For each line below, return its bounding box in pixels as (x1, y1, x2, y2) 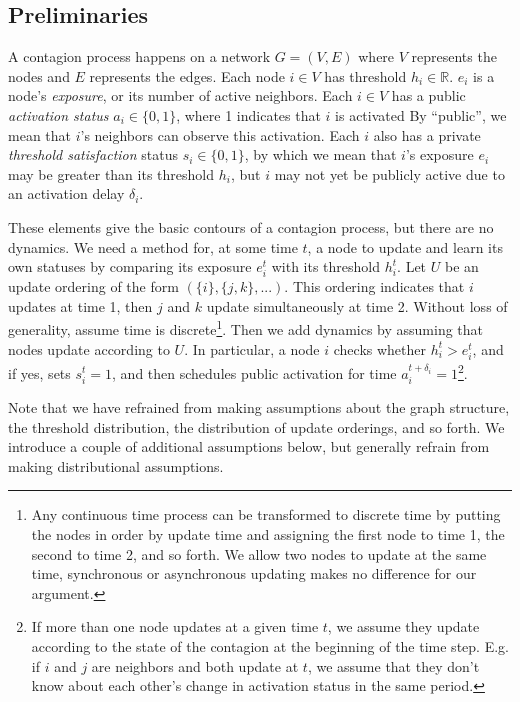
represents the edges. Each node (89, 65, 285, 86)
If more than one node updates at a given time (31, 616, 319, 637)
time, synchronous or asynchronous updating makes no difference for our (31, 563, 477, 584)
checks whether (333, 338, 427, 359)
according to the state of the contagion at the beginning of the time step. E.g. (31, 635, 509, 656)
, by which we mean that (244, 144, 397, 165)
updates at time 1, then (8, 295, 153, 316)
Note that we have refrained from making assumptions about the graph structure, (8, 396, 510, 417)
